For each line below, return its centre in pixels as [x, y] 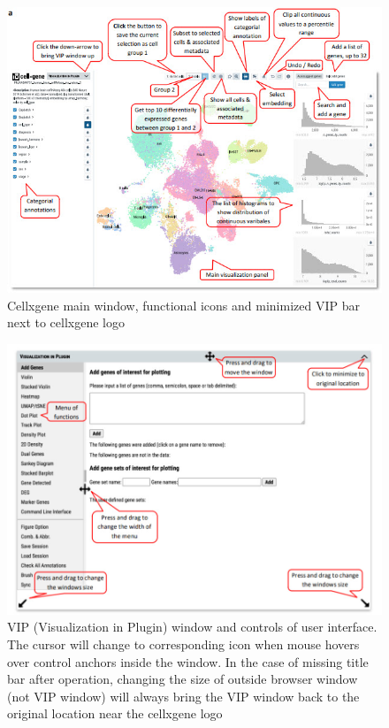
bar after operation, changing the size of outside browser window [183, 679]
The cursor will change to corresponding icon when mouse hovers [183, 644]
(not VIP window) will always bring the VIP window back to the [183, 696]
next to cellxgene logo [66, 322]
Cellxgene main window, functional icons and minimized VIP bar [183, 305]
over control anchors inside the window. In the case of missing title [188, 661]
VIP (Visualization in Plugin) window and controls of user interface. [192, 627]
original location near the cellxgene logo [115, 713]
